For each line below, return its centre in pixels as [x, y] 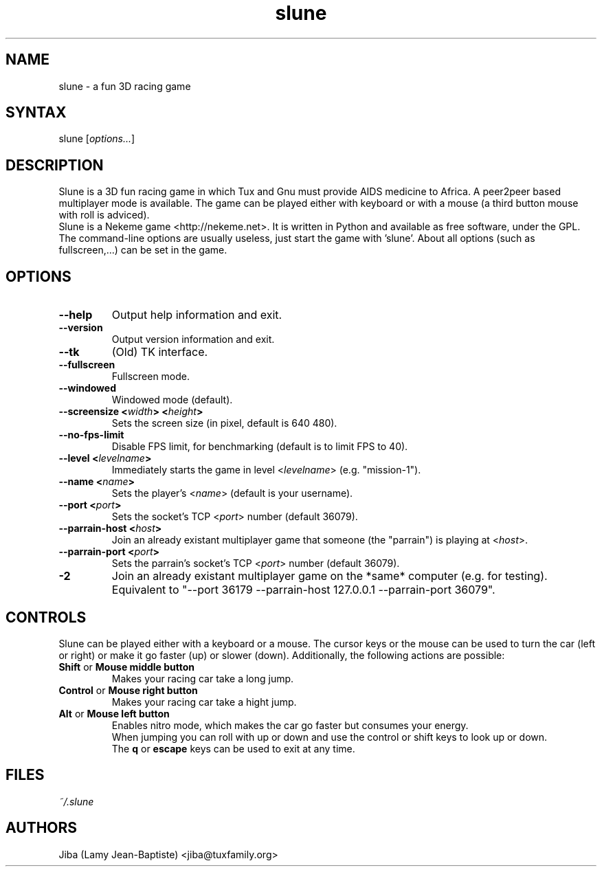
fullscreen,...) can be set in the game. [143, 250]
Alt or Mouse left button [114, 713]
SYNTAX [36, 113]
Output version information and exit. [193, 339]
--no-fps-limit [91, 435]
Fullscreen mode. [151, 377]
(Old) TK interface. [160, 352]
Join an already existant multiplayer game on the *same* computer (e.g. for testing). [330, 576]
